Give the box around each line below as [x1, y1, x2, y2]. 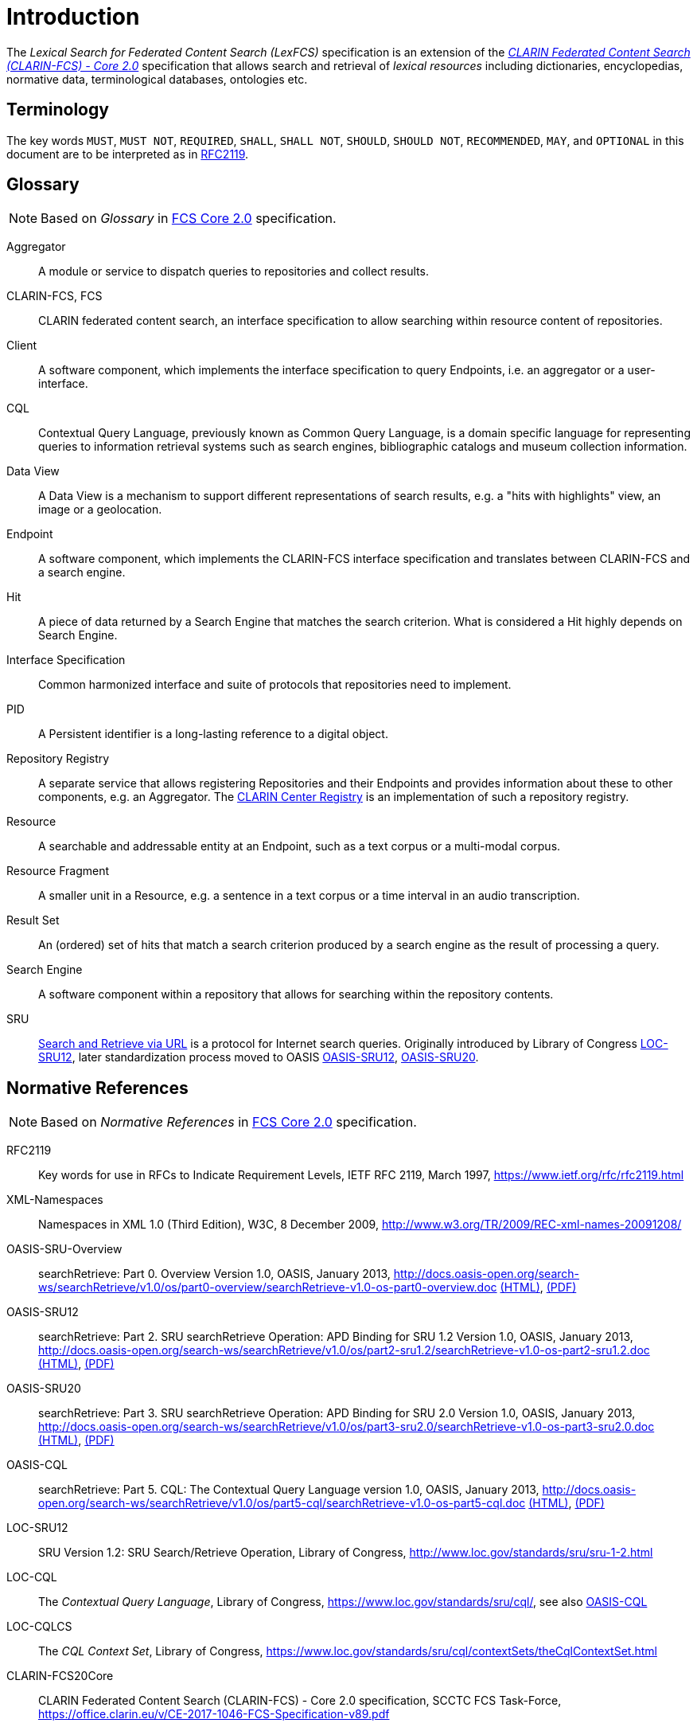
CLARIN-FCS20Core [6, 1669, 114, 1683]
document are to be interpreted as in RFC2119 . [6, 147, 249, 161]
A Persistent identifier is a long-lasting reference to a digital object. [38, 727, 388, 741]
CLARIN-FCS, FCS [6, 289, 103, 303]
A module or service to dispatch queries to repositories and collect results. [38, 264, 429, 279]
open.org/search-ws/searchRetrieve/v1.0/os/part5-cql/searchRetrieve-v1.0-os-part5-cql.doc [38, 1496, 526, 1510]
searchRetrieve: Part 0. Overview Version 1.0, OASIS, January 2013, [38, 1267, 391, 1281]
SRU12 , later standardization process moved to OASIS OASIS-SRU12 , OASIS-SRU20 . [38, 1050, 479, 1065]
